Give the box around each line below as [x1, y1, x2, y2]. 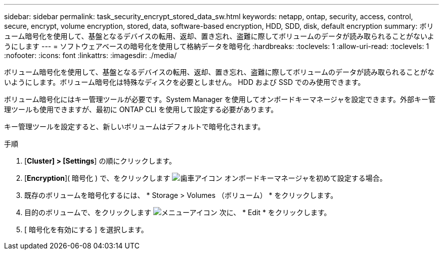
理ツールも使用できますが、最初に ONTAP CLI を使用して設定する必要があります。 [4, 105, 278, 114]
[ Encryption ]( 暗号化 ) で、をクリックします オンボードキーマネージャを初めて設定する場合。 [24, 174, 387, 182]
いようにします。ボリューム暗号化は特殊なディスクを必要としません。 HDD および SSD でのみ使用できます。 [4, 78, 365, 86]
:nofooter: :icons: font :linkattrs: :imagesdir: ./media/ [4, 51, 177, 60]
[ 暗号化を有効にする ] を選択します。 [24, 225, 148, 234]
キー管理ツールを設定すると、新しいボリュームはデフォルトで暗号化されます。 [4, 122, 265, 131]
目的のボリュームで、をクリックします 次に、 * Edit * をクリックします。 [24, 208, 331, 217]
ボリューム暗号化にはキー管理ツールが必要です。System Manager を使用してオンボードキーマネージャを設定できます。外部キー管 [4, 95, 436, 104]
